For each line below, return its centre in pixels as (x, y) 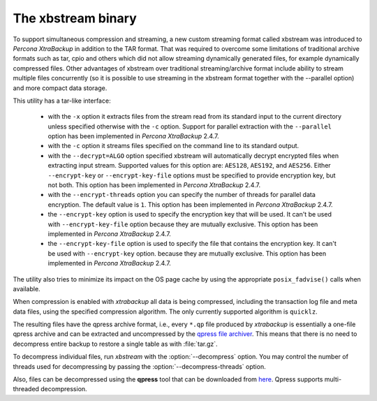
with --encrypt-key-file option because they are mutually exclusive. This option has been (183, 224)
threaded (26, 389)
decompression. (64, 389)
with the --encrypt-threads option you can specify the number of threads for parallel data (182, 195)
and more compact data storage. (60, 88)
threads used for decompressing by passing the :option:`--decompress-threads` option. (139, 366)
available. (27, 289)
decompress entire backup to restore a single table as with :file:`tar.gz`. (115, 344)
